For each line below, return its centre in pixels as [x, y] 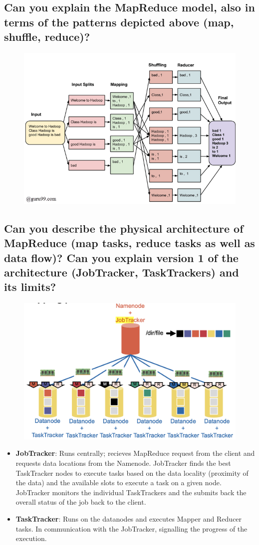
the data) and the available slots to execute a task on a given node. [119, 482]
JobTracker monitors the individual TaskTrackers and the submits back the [131, 492]
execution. [31, 538]
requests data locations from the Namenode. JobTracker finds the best [123, 463]
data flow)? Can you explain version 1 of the [121, 257]
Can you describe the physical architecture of [124, 228]
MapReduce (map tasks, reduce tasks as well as [129, 243]
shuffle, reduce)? [47, 37]
